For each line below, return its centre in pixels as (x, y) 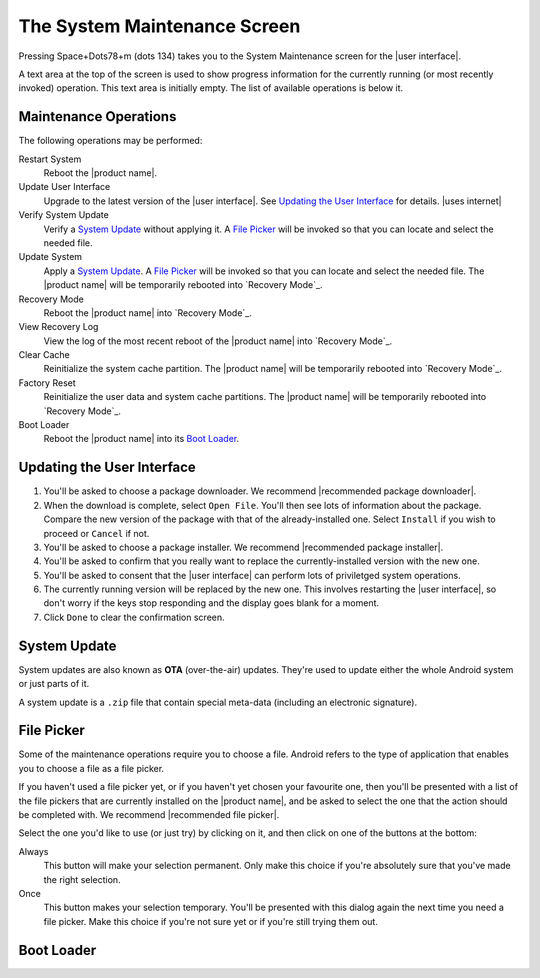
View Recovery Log (58, 327)
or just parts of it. (54, 684)
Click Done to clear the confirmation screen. (134, 617)
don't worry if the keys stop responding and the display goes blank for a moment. (211, 603)
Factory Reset (47, 382)
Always (33, 851)
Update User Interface (64, 187)
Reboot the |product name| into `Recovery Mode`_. (147, 312)
